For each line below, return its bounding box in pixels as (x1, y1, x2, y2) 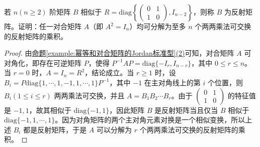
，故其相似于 (29, 104, 71, 115)
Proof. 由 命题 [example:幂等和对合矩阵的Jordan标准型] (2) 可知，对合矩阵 (4, 48, 234, 58)
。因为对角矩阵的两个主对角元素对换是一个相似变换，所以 (55, 114, 245, 125)
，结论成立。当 (84, 67, 134, 78)
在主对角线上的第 (144, 77, 201, 87)
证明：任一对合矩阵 (18, 21, 81, 31)
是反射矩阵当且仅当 (154, 104, 218, 115)
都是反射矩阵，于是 (23, 124, 87, 134)
